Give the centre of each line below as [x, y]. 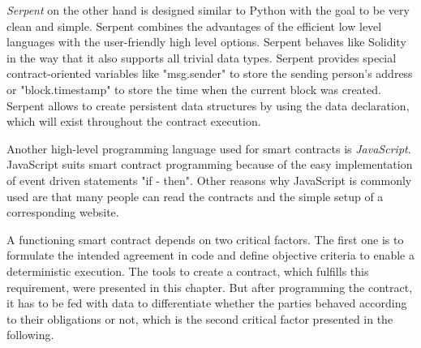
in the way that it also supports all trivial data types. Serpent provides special [202, 57]
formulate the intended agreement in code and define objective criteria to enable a [210, 255]
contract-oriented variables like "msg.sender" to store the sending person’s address [210, 73]
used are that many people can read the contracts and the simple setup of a [195, 196]
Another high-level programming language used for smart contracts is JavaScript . [209, 148]
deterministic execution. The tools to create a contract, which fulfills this [188, 271]
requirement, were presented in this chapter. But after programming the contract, [210, 287]
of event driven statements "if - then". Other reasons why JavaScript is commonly [209, 180]
